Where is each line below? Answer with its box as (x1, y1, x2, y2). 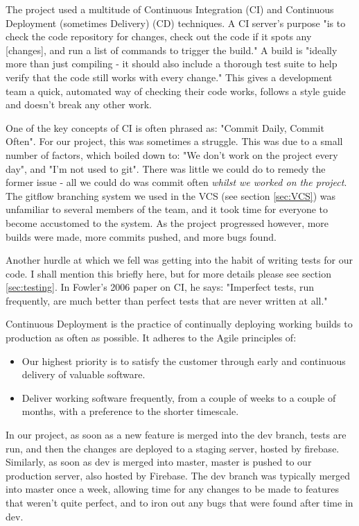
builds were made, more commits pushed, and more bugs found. (6, 229, 277, 244)
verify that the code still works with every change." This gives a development (6, 69, 333, 84)
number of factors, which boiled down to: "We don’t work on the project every (6, 147, 338, 162)
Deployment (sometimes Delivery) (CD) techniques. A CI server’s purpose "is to (6, 15, 346, 30)
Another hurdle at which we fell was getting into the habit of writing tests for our (6, 253, 353, 267)
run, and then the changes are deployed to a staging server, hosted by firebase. (6, 441, 340, 455)
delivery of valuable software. (21, 367, 146, 382)
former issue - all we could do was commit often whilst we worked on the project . (6, 175, 347, 189)
